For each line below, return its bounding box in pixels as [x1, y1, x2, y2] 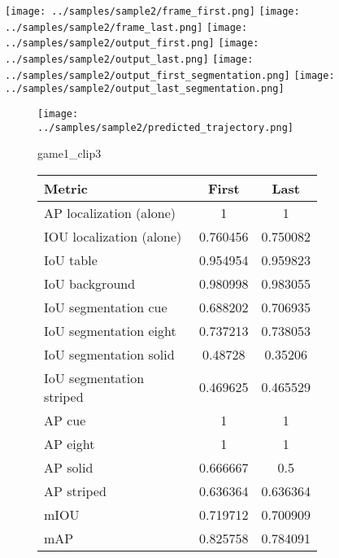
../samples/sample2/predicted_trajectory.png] [37, 121, 293, 133]
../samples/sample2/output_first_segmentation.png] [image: [5, 69, 335, 81]
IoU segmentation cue [44, 297, 167, 316]
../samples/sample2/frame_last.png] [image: [5, 21, 248, 33]
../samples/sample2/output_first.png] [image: [5, 37, 259, 50]
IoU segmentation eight [44, 320, 176, 340]
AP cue [44, 410, 86, 429]
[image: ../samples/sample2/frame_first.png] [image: [5, 6, 300, 17]
